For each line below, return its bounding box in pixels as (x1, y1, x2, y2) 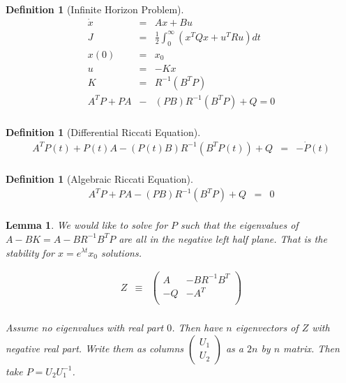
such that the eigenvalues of (181, 218, 299, 232)
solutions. (100, 245, 142, 260)
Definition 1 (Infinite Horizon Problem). (6, 2, 184, 16)
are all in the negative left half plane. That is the (119, 231, 327, 246)
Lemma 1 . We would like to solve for (6, 218, 168, 232)
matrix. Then (283, 340, 340, 355)
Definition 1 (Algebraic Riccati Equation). (6, 171, 193, 186)
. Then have (172, 320, 223, 335)
